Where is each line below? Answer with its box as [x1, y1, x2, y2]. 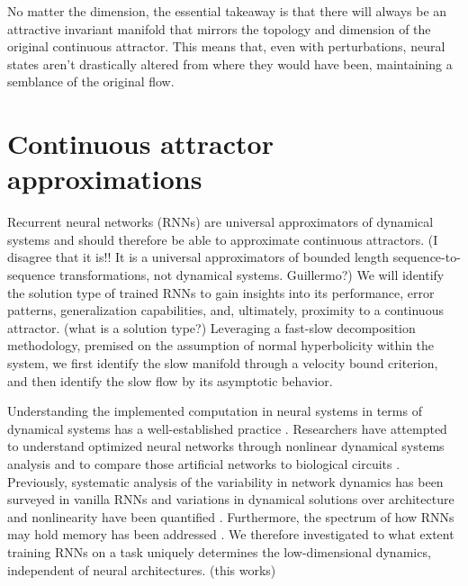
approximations [7, 160, 202, 197]
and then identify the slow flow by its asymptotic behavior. [7, 371, 333, 390]
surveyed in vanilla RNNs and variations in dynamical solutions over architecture [7, 490, 454, 509]
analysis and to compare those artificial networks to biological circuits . [7, 455, 400, 473]
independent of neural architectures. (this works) [7, 560, 276, 579]
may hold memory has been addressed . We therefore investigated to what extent [7, 525, 454, 544]
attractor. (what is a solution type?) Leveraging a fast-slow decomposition [7, 318, 416, 337]
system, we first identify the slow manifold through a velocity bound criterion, [7, 354, 438, 373]
